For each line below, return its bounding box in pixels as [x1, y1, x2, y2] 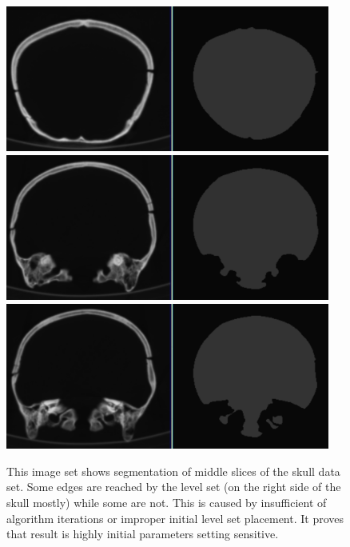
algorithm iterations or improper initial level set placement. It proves [6, 509, 344, 526]
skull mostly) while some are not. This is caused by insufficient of [6, 493, 327, 510]
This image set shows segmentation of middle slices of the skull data [6, 462, 340, 479]
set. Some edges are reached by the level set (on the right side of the [6, 478, 341, 495]
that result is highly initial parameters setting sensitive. [6, 525, 279, 542]
